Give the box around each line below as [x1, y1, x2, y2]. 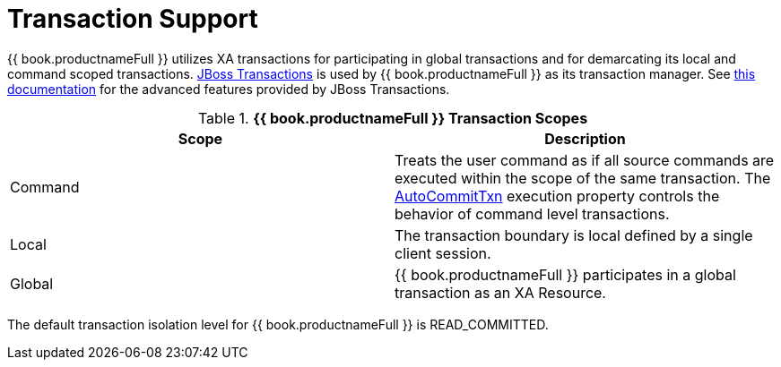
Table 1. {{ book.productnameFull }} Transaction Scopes [197, 108, 588, 127]
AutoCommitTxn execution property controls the [395, 186, 720, 205]
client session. [395, 243, 491, 262]
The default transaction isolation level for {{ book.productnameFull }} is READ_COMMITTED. [7, 316, 549, 332]
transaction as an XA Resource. [395, 283, 606, 302]
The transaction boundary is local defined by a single [395, 226, 753, 244]
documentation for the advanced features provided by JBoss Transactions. [7, 81, 450, 97]
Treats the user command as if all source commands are [395, 150, 775, 169]
